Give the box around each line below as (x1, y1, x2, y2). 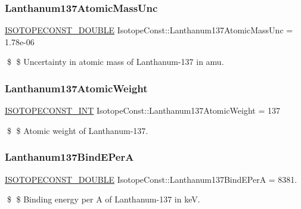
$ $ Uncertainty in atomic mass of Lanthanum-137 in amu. (7, 55, 224, 68)
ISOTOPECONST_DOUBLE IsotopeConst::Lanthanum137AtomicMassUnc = (5, 24, 293, 36)
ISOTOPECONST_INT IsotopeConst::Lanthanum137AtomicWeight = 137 (5, 104, 280, 117)
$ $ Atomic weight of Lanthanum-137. (7, 124, 148, 136)
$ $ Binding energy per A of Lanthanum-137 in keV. (7, 193, 200, 205)
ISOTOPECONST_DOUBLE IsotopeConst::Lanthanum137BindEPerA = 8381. (5, 173, 297, 185)
